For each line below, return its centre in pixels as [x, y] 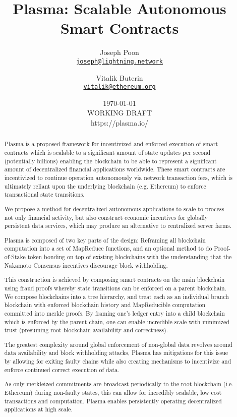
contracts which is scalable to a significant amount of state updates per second [107, 153]
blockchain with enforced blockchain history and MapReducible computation [105, 305]
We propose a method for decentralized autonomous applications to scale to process [114, 209]
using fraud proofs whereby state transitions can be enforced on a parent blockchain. [115, 288]
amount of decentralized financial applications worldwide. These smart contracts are [115, 169]
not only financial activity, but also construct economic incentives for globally [106, 217]
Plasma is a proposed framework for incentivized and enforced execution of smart [111, 144]
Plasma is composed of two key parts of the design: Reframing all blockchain [105, 240]
